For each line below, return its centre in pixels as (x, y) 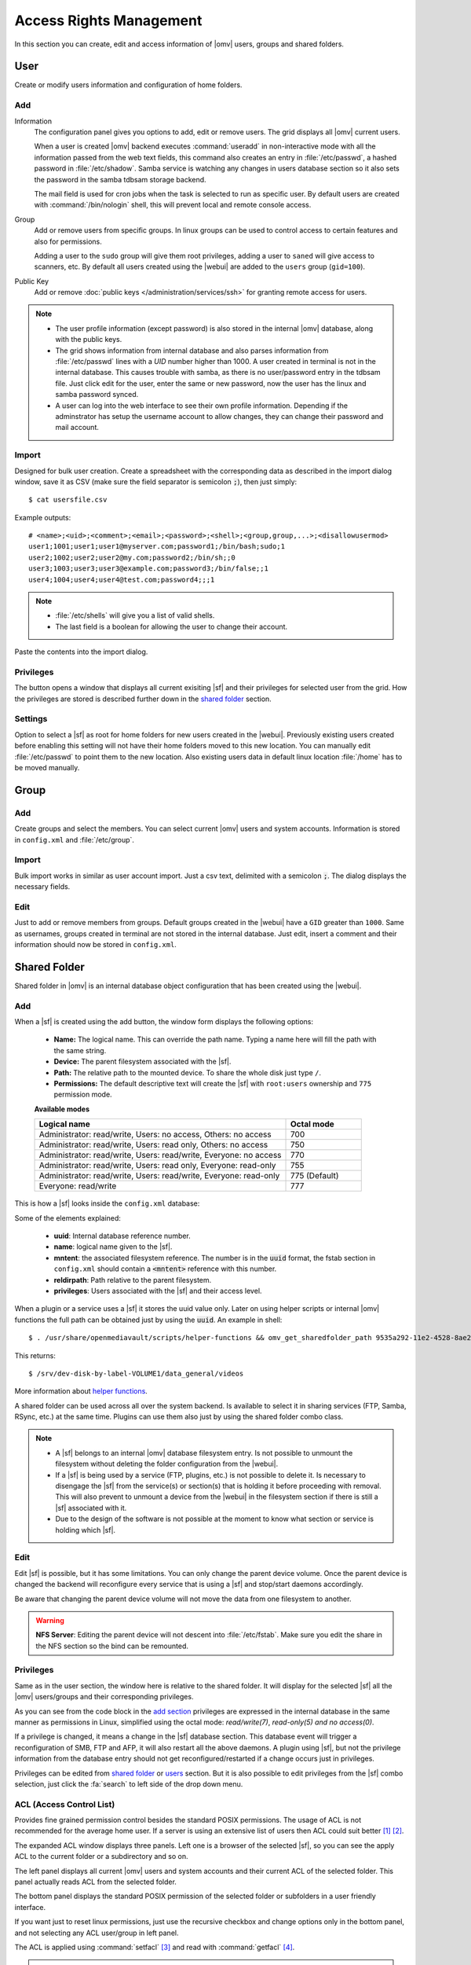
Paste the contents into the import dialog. (81, 652)
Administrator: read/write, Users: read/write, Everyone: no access (160, 1155)
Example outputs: (43, 517)
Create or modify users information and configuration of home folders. (128, 85)
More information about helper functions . (81, 1391)
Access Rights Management (108, 20)
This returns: (35, 1355)
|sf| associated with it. (91, 1508)
